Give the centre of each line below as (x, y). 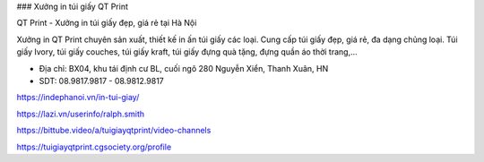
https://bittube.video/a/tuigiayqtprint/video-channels (114, 131)
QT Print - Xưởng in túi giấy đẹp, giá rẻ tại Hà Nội (107, 23)
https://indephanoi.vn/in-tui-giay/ (78, 98)
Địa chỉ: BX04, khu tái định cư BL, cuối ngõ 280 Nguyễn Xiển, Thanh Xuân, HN (184, 68)
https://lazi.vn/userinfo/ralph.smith (81, 114)
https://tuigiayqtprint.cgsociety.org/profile (94, 147)
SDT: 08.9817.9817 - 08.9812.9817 (102, 81)
